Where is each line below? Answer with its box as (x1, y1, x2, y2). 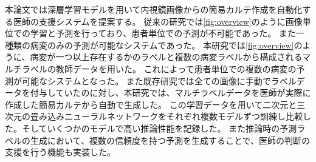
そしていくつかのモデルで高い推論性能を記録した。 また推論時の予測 (21, 121, 297, 134)
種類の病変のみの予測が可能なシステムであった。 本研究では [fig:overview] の (5, 38, 303, 51)
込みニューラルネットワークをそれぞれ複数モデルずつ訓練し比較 (47, 110, 303, 123)
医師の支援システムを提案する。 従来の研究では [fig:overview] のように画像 (13, 15, 303, 27)
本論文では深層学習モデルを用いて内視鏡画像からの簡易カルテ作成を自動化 (5, 3, 303, 15)
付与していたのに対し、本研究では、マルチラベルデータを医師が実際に (30, 86, 311, 99)
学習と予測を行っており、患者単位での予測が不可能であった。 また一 (30, 27, 304, 39)
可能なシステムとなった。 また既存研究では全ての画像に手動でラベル (21, 74, 297, 87)
